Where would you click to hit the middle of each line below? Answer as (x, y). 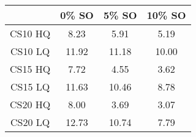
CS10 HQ (30, 33)
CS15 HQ (30, 69)
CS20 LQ (30, 122)
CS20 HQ (30, 104)
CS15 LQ (30, 87)
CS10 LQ (30, 51)
